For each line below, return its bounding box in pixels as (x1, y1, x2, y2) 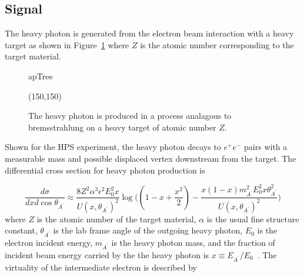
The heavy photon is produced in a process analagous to (28, 109, 232, 122)
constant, (5, 224, 38, 236)
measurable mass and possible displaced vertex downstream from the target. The (5, 152, 296, 164)
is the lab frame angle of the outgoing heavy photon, (53, 224, 243, 236)
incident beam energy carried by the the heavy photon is (5, 248, 209, 261)
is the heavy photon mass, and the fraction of (111, 236, 275, 249)
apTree (28, 69, 53, 82)
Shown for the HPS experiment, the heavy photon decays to (5, 141, 221, 153)
